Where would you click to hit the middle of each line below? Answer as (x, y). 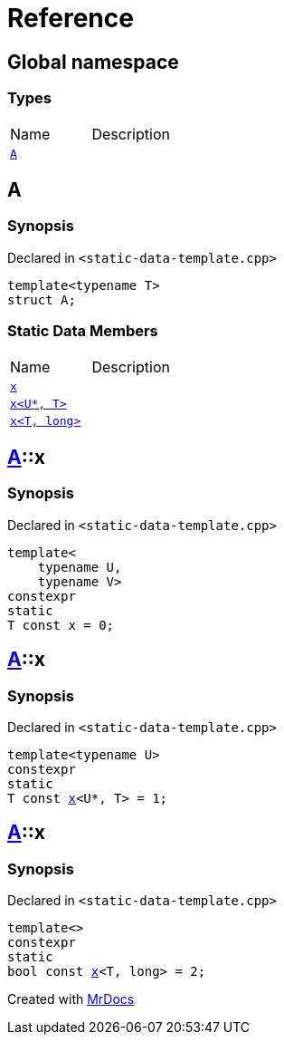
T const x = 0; (61, 625)
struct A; (42, 299)
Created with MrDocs (71, 999)
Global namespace (93, 62)
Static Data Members (83, 331)
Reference (71, 18)
